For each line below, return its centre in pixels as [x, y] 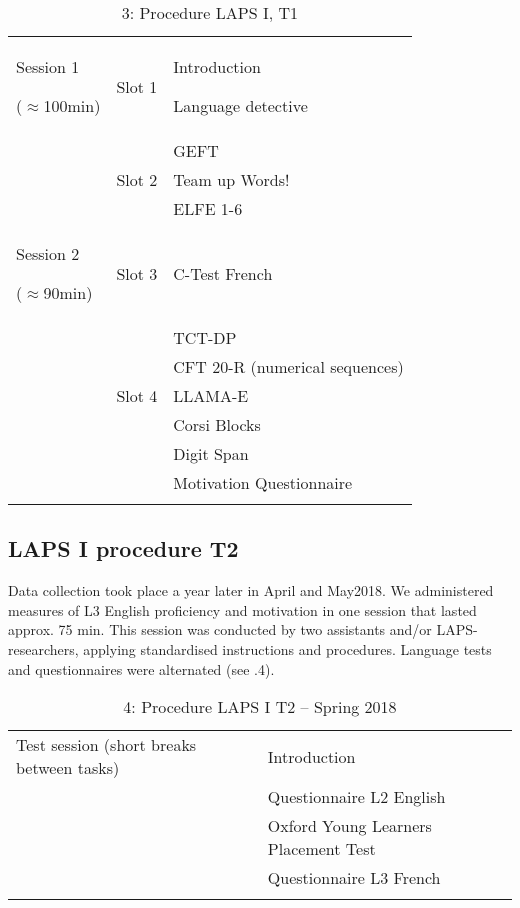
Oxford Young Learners [349, 826]
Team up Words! [231, 179]
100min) [72, 105]
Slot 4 [137, 395]
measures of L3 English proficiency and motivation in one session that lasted [242, 609]
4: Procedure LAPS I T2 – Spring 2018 [260, 707]
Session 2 [48, 253]
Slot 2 [137, 179]
